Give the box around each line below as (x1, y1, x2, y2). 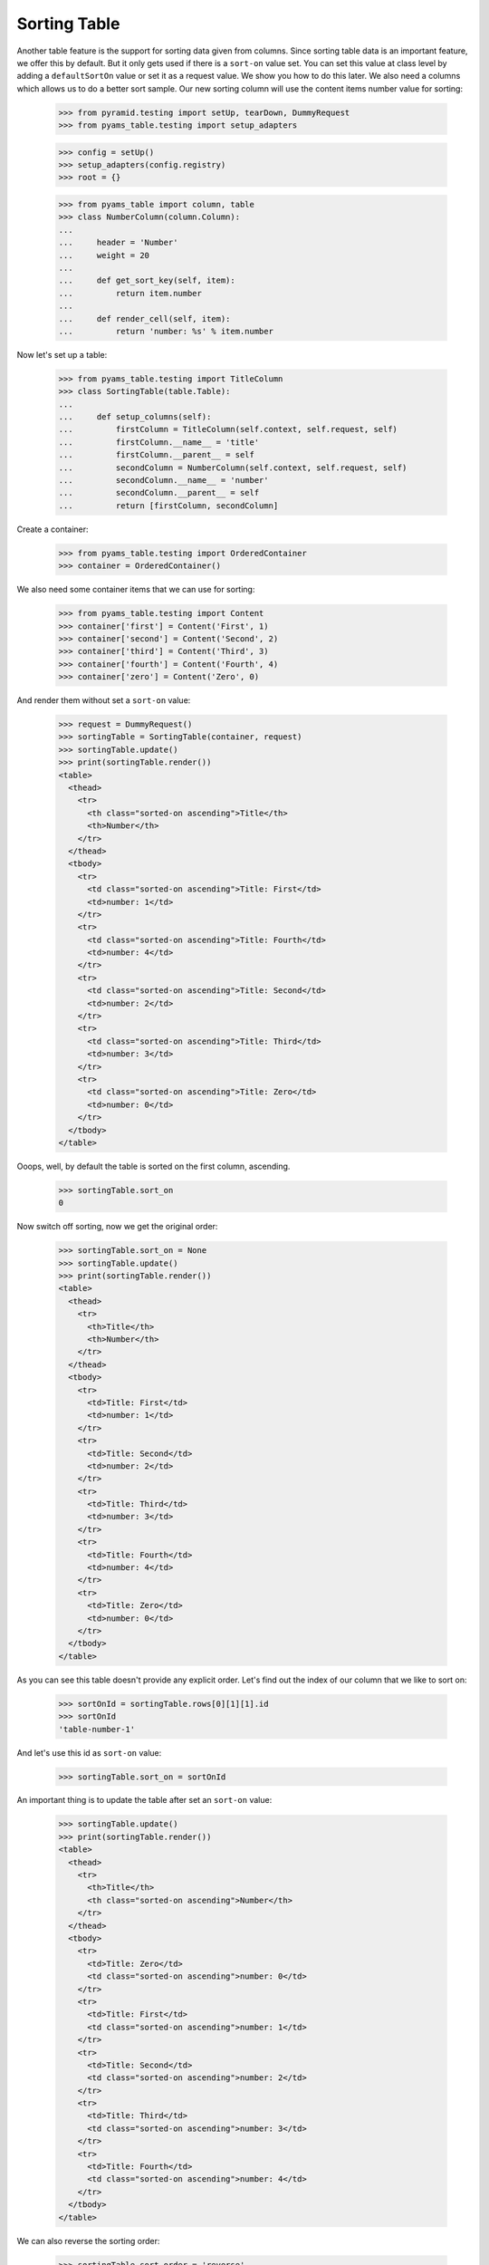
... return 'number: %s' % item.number (58, 326, 273, 336)
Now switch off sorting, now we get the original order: (16, 1221, 218, 1232)
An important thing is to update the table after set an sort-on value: (16, 1795, 273, 1806)
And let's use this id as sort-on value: (16, 1747, 162, 1758)
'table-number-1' (58, 1724, 136, 1734)
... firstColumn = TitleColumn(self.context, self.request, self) (58, 424, 398, 435)
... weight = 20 (58, 250, 149, 260)
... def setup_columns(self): (58, 412, 212, 422)
